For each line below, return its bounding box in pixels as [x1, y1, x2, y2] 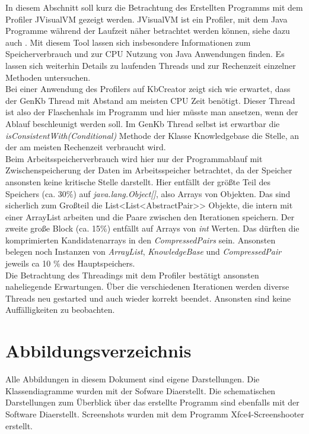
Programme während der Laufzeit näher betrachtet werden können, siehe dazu [5, 24, 290, 37]
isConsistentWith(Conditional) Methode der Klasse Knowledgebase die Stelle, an [5, 129, 300, 141]
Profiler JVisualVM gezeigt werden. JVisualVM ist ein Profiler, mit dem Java [5, 12, 288, 25]
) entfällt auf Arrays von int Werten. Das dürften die [107, 222, 300, 235]
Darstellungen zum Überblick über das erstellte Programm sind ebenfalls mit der [5, 396, 300, 408]
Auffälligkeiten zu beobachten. [5, 303, 115, 316]
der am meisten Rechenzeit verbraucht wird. [5, 141, 166, 153]
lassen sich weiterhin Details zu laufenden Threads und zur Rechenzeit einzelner [5, 59, 296, 71]
